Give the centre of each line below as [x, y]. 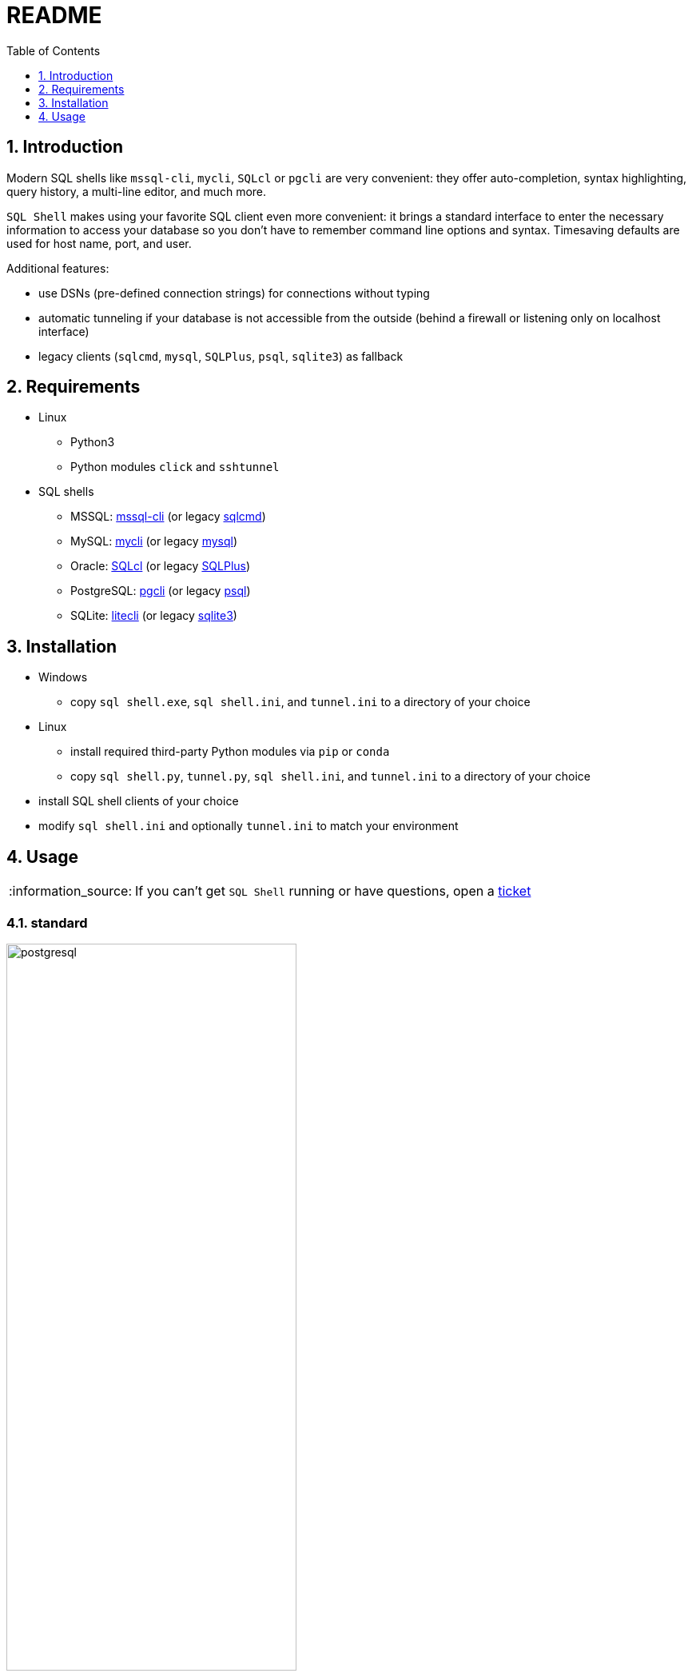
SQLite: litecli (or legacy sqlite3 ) [154, 616]
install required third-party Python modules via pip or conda [230, 752]
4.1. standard [47, 922]
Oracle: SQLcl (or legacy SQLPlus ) [161, 566]
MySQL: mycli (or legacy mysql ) [154, 541]
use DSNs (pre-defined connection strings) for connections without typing [234, 293]
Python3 [93, 442]
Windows [63, 677]
